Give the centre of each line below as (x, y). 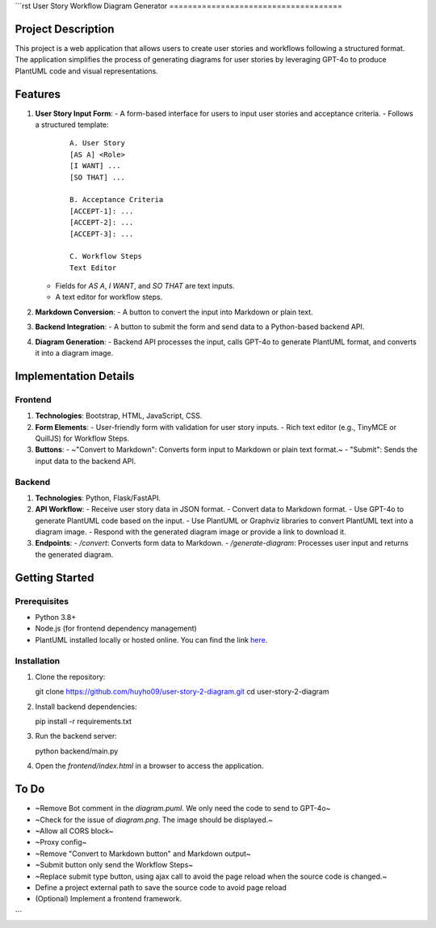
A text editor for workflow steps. (109, 297)
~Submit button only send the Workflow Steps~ (114, 865)
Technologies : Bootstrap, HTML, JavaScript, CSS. (119, 415)
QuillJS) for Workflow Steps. (82, 438)
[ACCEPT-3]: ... (102, 234)
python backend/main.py (77, 751)
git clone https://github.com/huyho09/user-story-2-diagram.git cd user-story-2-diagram (182, 692)
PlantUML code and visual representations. (87, 71)
